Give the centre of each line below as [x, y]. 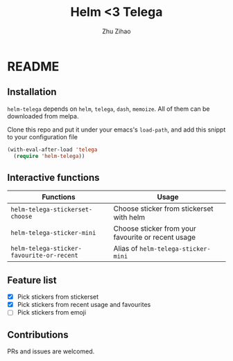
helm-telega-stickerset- [52, 210]
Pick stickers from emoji [52, 312]
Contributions [38, 334]
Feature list [32, 280]
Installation [32, 92]
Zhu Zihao [116, 31]
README [33, 66]
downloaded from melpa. [43, 116]
